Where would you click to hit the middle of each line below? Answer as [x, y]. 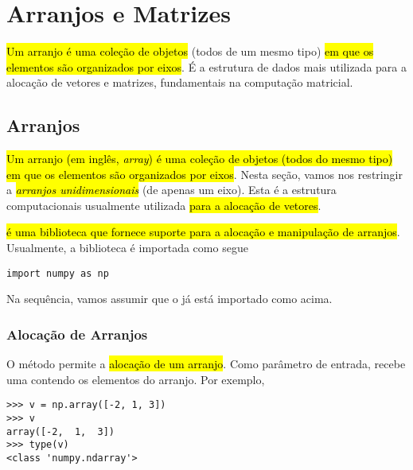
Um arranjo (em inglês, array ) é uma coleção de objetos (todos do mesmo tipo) [200, 159]
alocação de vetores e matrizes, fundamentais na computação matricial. [180, 82]
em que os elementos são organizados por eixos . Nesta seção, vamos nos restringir [205, 174]
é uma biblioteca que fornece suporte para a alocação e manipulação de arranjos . [203, 232]
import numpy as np [58, 273]
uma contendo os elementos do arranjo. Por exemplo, [136, 379]
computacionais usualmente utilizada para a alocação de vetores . [164, 205]
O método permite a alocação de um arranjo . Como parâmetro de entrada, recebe [206, 364]
